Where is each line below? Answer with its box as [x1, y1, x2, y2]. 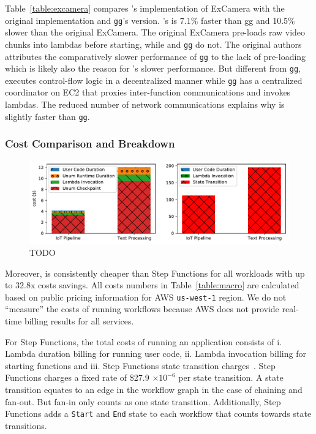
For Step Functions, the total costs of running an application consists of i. [5, 335, 282, 348]
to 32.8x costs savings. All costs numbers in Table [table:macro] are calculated [5, 279, 299, 291]
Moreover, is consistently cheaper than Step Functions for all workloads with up [5, 266, 305, 279]
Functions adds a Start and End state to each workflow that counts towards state [5, 407, 312, 420]
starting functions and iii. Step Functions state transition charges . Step [5, 359, 276, 372]
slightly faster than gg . [5, 110, 90, 122]
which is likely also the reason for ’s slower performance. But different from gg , [5, 62, 301, 75]
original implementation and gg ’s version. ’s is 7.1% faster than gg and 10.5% [5, 13, 295, 26]
